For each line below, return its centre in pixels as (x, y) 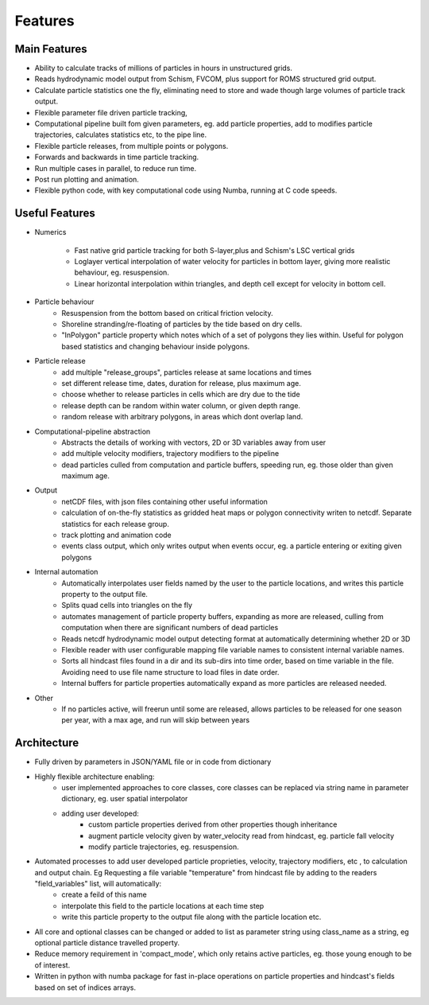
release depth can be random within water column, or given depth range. (181, 405)
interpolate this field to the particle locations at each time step (163, 906)
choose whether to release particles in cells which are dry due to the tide (181, 395)
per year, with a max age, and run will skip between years (156, 720)
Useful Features (55, 214)
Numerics (50, 232)
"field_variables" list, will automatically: (98, 884)
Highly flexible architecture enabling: (95, 777)
